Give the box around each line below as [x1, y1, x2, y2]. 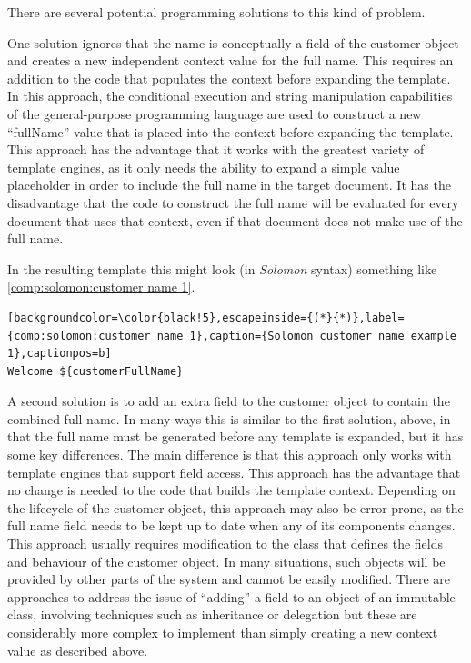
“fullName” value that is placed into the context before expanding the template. [7, 122, 454, 141]
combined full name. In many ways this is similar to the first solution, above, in [7, 409, 451, 428]
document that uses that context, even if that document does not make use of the [7, 211, 463, 230]
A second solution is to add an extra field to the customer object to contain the [7, 391, 450, 411]
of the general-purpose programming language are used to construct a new [7, 104, 422, 123]
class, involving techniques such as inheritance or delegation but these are [7, 605, 417, 624]
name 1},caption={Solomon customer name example [156, 329, 456, 342]
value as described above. [7, 640, 148, 659]
